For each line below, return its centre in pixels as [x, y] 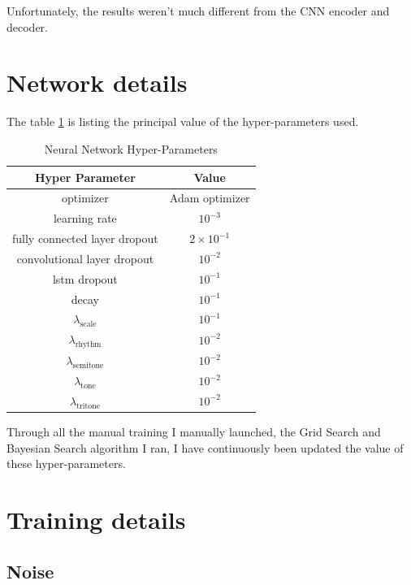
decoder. [27, 26]
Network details [97, 82]
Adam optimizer [210, 198]
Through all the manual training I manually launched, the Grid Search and [194, 432]
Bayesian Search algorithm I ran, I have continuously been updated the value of [205, 447]
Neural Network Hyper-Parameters [131, 148]
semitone [88, 366]
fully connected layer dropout [85, 238]
